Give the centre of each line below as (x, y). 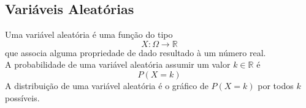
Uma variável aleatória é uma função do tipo (89, 34)
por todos (276, 85)
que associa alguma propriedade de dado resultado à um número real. (136, 52)
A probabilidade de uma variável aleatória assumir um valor (118, 64)
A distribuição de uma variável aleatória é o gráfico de (107, 85)
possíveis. (22, 97)
